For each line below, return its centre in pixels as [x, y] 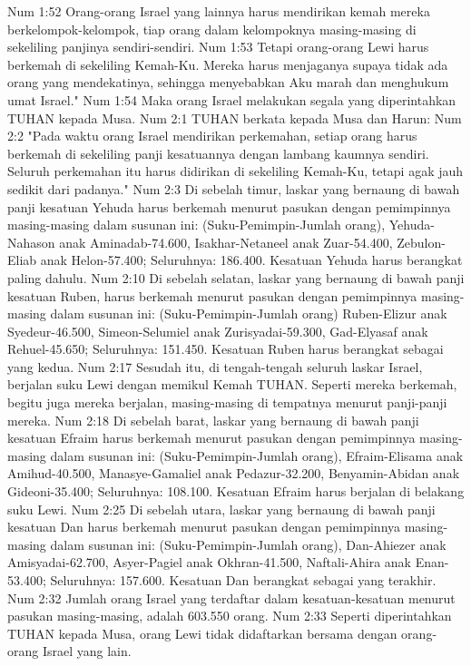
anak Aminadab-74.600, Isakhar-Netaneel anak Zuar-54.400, [226, 242]
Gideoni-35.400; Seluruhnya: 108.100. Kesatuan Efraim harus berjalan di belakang [236, 491]
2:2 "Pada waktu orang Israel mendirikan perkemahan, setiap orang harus [212, 136]
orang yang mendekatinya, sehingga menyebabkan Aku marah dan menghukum [228, 82]
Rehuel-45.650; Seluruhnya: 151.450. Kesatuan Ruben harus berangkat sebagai [226, 349]
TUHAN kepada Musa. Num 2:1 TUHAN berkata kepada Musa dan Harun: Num [235, 118]
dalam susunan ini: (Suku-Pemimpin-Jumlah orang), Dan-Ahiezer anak [248, 544]
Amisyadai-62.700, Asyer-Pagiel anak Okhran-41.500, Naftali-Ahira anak [210, 562]
